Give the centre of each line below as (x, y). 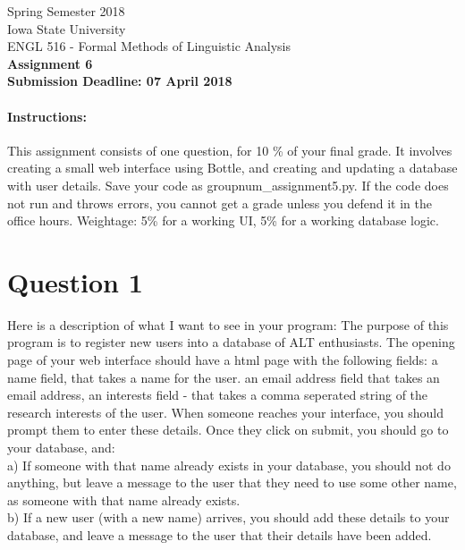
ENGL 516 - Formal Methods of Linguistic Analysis (149, 46)
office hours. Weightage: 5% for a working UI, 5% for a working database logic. (223, 220)
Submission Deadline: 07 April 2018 (120, 81)
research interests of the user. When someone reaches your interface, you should (226, 412)
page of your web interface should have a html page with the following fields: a (223, 360)
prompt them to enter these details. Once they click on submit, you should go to (228, 430)
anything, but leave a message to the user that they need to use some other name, (232, 482)
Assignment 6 (50, 63)
